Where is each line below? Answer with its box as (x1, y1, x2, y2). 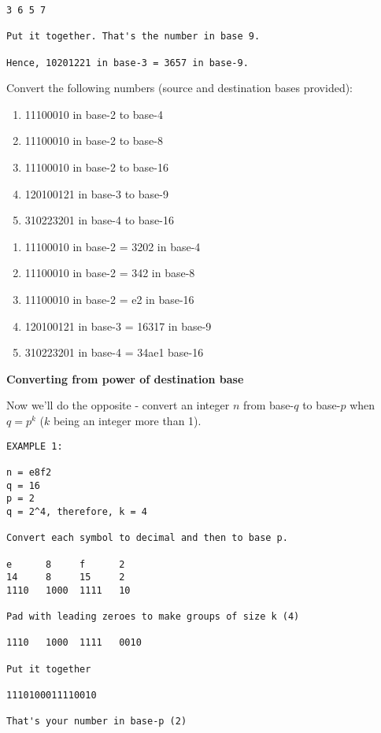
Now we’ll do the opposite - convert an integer (6, 397, 230, 413)
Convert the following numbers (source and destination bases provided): (6, 80, 353, 96)
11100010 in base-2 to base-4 (24, 106, 163, 122)
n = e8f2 (6, 466, 52, 478)
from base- (242, 397, 294, 413)
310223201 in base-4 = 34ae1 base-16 (24, 344, 204, 361)
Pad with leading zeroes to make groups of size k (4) (6, 611, 300, 623)
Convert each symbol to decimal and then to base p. (6, 532, 288, 544)
